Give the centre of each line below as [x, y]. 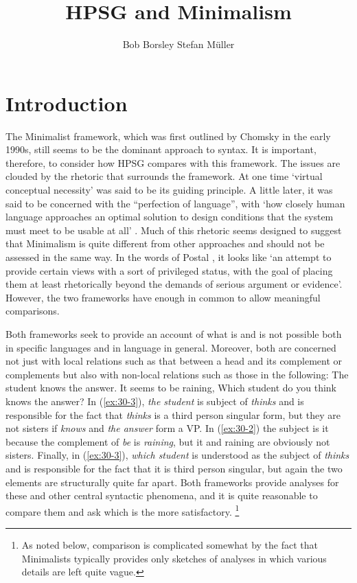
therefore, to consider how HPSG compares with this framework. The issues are [173, 162]
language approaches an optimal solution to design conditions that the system [170, 217]
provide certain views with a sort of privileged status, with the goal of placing [169, 270]
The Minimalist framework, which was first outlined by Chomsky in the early [168, 136]
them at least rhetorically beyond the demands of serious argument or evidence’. [174, 284]
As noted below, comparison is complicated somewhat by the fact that [170, 544]
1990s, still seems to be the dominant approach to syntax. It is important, [161, 149]
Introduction [67, 103]
